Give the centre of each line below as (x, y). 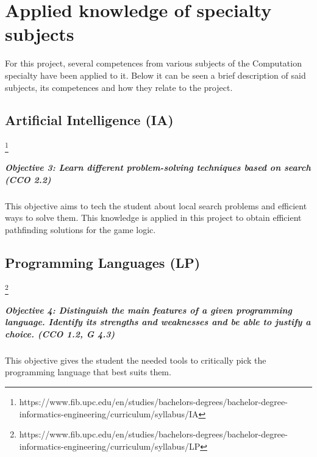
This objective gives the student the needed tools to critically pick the (136, 360)
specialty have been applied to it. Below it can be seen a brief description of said (155, 75)
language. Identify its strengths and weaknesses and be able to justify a (158, 322)
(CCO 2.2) (28, 179)
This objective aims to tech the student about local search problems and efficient (156, 205)
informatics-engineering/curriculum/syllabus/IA (109, 413)
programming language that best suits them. (88, 372)
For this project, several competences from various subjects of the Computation (153, 63)
